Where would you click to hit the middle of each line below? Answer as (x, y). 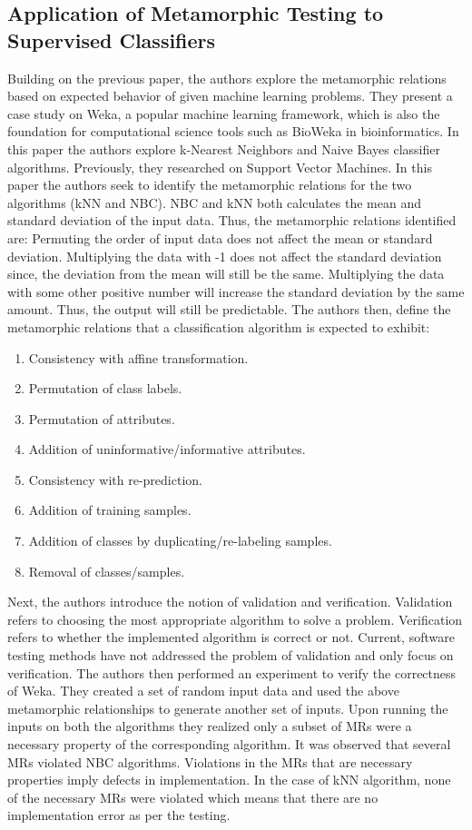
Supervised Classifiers (112, 40)
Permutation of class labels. (105, 388)
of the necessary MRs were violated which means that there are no (193, 797)
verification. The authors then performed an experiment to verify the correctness (232, 672)
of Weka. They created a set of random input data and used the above (203, 691)
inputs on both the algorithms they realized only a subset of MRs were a (210, 726)
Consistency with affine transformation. (138, 357)
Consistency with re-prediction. (115, 479)
